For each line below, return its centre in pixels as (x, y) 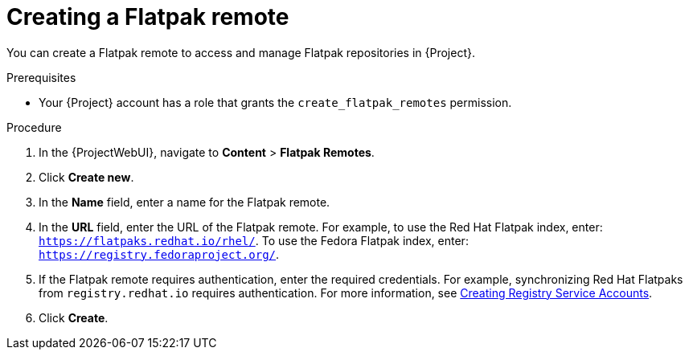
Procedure (34, 127)
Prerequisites (41, 77)
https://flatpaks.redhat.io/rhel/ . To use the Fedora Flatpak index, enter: (254, 240)
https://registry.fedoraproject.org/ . (159, 254)
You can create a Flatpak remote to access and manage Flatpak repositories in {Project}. (241, 52)
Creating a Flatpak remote (148, 17)
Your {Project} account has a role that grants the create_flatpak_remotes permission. (275, 102)
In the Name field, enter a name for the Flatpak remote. (185, 202)
